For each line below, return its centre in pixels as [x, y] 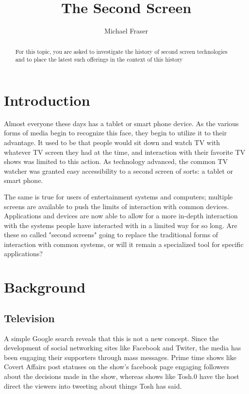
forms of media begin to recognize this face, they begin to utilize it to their [116, 133]
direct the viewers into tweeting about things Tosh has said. [93, 386]
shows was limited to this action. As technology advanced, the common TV [116, 161]
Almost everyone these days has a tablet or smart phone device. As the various [121, 123]
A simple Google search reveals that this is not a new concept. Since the [111, 338]
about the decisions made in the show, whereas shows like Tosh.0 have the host [122, 376]
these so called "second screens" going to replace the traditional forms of [111, 235]
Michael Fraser [126, 31]
